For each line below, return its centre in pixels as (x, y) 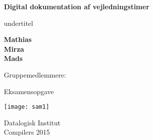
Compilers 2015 (27, 132)
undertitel (19, 23)
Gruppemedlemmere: (35, 74)
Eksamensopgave (29, 91)
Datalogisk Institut (32, 122)
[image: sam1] (27, 107)
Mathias (18, 39)
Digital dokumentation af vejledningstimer (77, 6)
